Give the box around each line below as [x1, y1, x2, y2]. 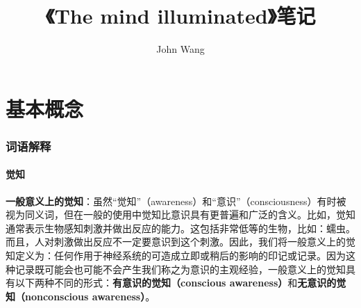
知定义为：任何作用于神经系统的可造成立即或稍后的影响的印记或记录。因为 [6, 248, 346, 262]
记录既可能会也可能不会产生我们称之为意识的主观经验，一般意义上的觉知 [15, 261, 346, 276]
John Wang [156, 42, 205, 56]
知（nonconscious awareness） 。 [6, 289, 156, 303]
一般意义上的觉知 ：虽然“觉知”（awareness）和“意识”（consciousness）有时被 [6, 193, 346, 208]
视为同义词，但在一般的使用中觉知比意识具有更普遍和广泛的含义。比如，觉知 [6, 207, 355, 222]
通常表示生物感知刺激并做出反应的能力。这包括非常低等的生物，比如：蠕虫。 [6, 220, 355, 235]
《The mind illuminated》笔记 [45, 1, 316, 30]
